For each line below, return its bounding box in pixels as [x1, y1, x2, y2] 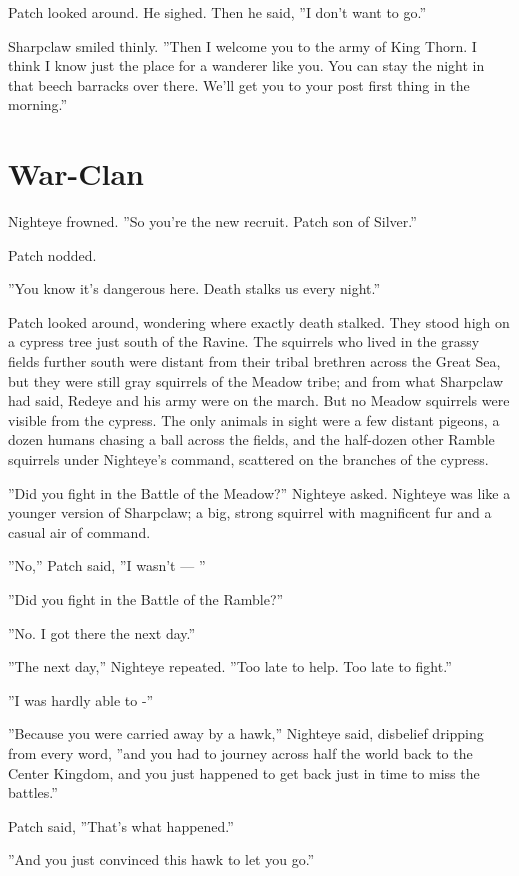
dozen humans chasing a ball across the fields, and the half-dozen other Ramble [8, 429, 495, 450]
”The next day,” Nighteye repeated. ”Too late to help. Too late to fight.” [8, 656, 452, 677]
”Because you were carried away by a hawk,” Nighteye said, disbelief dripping [8, 723, 484, 744]
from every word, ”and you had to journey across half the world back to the [8, 742, 473, 763]
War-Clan [8, 153, 144, 194]
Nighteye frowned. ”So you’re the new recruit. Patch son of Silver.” [8, 211, 417, 232]
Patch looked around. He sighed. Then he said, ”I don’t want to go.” [8, 2, 427, 22]
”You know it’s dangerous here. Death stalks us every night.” [8, 278, 381, 299]
